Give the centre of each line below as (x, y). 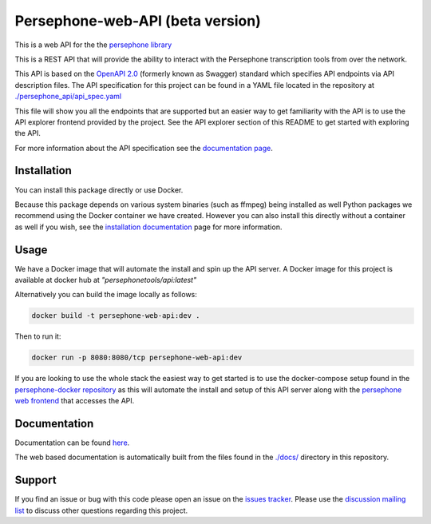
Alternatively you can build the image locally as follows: (106, 295)
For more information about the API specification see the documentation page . (144, 148)
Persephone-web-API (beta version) (138, 21)
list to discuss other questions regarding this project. (101, 510)
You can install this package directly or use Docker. (99, 190)
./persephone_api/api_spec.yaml (68, 97)
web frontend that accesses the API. (75, 401)
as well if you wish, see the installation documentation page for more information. (148, 227)
